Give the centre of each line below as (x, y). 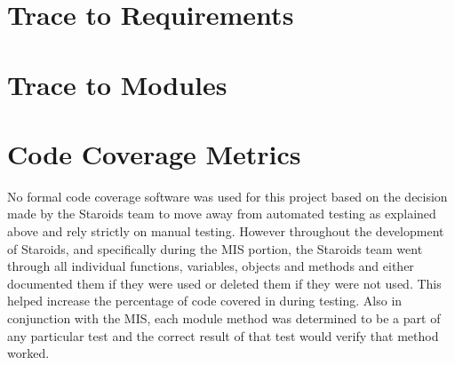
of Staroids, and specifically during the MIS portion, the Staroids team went (215, 248)
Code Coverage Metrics (154, 153)
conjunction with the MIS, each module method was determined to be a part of (224, 318)
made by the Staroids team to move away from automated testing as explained (222, 214)
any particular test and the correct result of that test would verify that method (223, 335)
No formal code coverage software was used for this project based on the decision (227, 196)
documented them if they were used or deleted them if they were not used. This (224, 283)
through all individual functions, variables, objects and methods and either (211, 266)
